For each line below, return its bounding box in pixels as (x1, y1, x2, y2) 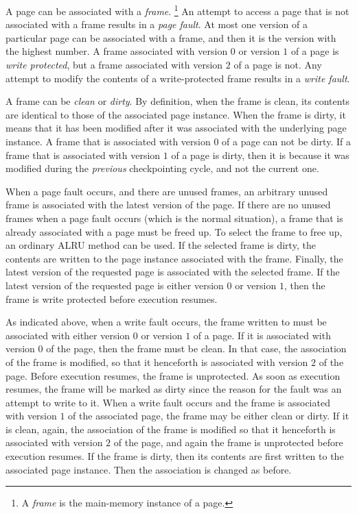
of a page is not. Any (233, 58, 322, 72)
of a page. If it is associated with (193, 328, 331, 342)
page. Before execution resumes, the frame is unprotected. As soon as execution (5, 368, 341, 382)
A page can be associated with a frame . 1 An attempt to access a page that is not (5, 2, 349, 18)
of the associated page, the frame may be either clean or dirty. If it (68, 408, 349, 423)
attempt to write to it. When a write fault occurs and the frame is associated (5, 395, 330, 409)
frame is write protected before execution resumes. (5, 291, 218, 306)
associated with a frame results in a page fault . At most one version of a (5, 17, 308, 32)
